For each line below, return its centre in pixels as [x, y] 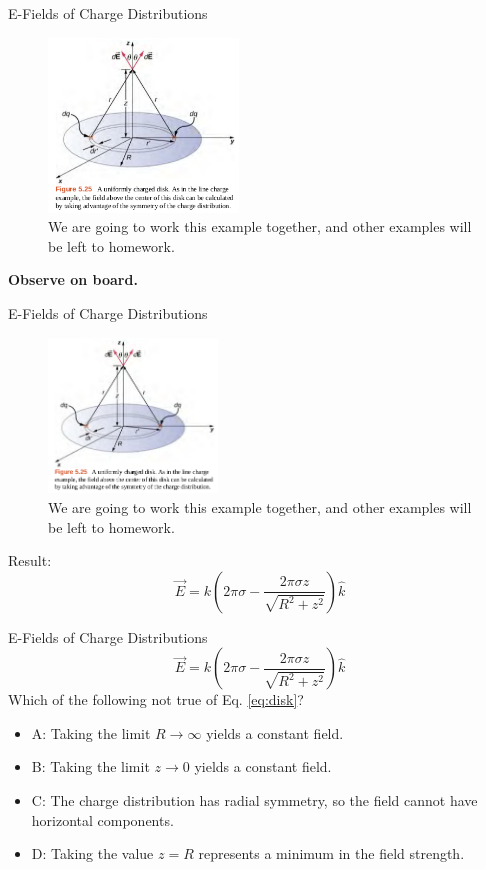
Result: [30, 560]
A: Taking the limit [91, 732]
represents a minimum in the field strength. [331, 853]
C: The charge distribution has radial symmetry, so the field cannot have [254, 800]
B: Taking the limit [90, 766]
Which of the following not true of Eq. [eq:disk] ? [156, 699]
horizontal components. [102, 819]
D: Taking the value [92, 853]
